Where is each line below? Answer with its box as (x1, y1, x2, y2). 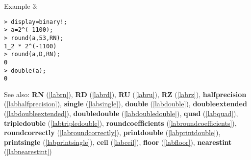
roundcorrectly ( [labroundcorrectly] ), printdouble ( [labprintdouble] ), (4, 127, 221, 138)
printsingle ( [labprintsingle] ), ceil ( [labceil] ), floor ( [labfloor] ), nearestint (4, 137, 232, 147)
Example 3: (4, 1, 38, 11)
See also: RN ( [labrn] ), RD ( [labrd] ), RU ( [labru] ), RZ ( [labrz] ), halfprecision (4, 89, 247, 99)
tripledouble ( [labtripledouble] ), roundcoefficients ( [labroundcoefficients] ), (4, 118, 237, 128)
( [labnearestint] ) (4, 146, 52, 157)
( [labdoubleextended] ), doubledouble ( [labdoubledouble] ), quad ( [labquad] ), (4, 108, 238, 119)
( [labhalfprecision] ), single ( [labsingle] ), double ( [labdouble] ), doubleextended (4, 99, 247, 109)
